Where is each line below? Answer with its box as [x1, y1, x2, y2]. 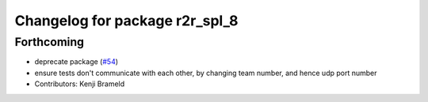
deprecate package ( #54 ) [34, 57, 119, 66]
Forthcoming [14, 35, 85, 49]
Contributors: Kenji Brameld [34, 79, 125, 89]
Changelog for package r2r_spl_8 [14, 12, 239, 29]
